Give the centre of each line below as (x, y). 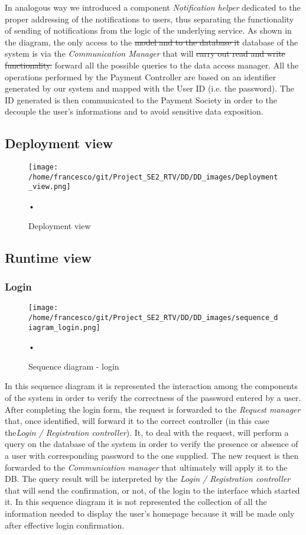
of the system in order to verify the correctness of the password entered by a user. (153, 398)
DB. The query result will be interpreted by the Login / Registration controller (148, 479)
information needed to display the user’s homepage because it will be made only (150, 513)
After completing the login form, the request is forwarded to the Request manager (153, 409)
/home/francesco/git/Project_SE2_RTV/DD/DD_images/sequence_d (153, 317)
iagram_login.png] (64, 327)
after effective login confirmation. (65, 525)
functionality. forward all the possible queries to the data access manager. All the (152, 65)
